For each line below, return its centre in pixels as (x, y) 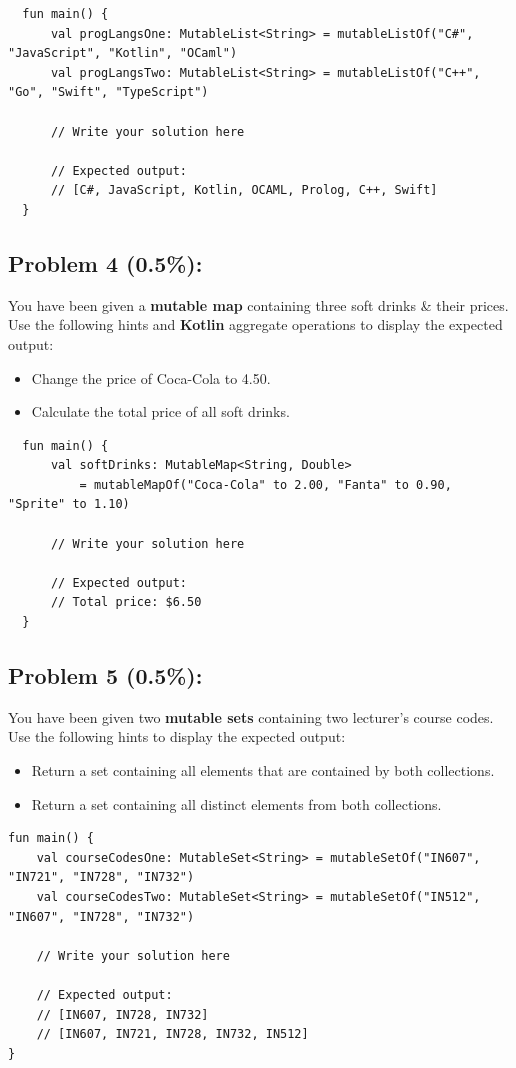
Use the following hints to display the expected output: (177, 736)
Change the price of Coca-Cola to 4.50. (151, 377)
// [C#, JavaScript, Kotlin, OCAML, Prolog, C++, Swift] (244, 190)
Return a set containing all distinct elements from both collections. (236, 803)
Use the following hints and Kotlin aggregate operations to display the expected (255, 324)
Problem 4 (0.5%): (105, 262)
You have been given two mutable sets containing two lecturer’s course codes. (251, 716)
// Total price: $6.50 (126, 602)
